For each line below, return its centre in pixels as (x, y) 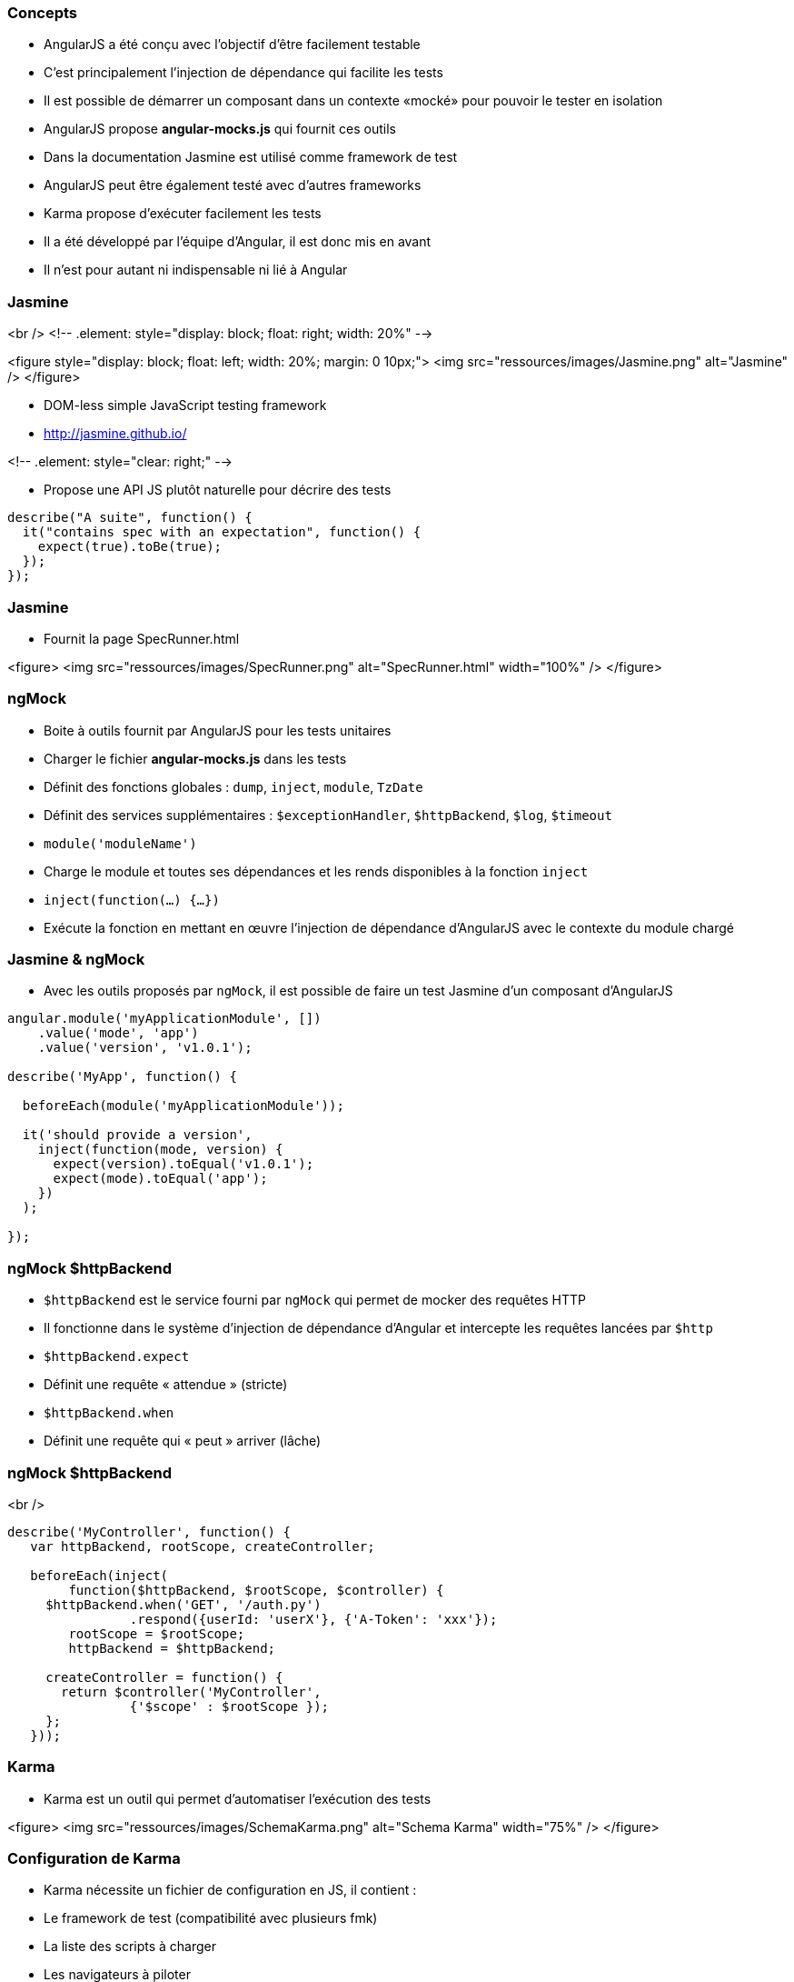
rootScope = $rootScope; (157, 1633)
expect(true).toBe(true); (130, 547)
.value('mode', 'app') (118, 1033)
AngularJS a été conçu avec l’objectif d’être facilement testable (232, 45)
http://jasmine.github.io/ (115, 434)
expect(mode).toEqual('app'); (160, 1179)
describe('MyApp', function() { (122, 1077)
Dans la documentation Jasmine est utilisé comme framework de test (251, 157)
